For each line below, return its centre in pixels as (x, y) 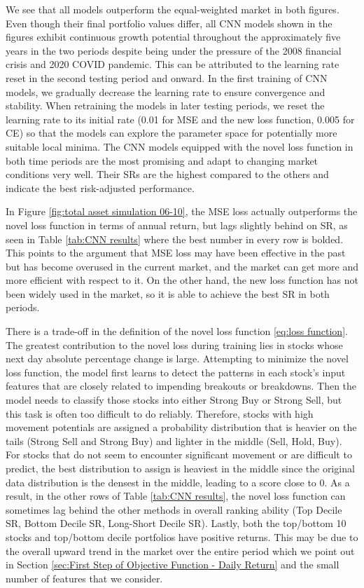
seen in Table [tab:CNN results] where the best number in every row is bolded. (175, 239)
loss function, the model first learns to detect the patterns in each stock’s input (176, 372)
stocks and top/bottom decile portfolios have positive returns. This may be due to (182, 536)
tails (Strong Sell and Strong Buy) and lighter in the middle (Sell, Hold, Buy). (174, 440)
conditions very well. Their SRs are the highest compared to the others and (167, 174)
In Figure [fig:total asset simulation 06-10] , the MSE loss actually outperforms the (182, 211)
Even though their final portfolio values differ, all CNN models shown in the (169, 23)
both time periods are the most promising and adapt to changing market (162, 160)
